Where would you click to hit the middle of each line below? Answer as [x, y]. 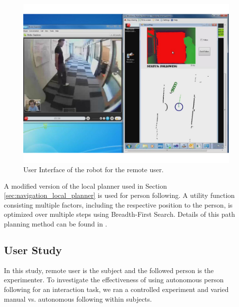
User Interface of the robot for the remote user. [94, 170]
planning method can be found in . [56, 224]
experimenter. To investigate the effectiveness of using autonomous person [114, 280]
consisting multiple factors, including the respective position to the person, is [118, 204]
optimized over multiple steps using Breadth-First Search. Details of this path [119, 214]
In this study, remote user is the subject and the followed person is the [109, 270]
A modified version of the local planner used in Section [86, 186]
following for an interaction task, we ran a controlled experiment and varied [116, 289]
